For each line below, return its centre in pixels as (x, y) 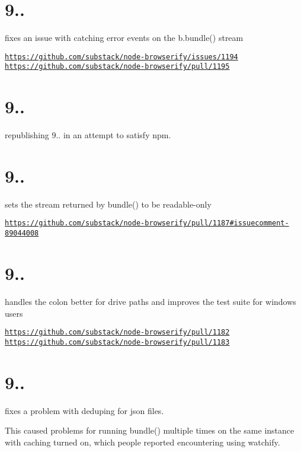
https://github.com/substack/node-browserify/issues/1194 (121, 57)
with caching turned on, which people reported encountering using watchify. (143, 442)
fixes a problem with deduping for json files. (84, 410)
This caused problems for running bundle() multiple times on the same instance (150, 430)
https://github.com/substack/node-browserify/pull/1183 (117, 342)
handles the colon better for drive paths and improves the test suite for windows (150, 301)
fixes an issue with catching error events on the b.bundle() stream (124, 38)
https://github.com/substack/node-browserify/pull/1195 (117, 67)
